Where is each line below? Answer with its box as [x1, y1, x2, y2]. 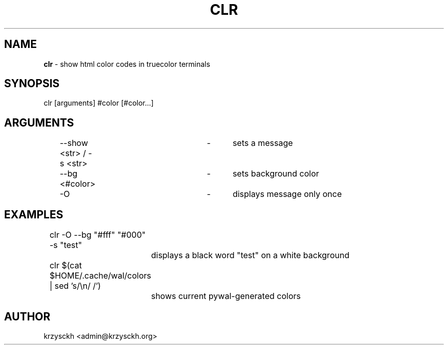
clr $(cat [49, 260, 82, 271]
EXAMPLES [4, 208, 63, 221]
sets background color [232, 168, 319, 179]
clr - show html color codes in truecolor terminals [43, 59, 210, 68]
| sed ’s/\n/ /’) [49, 281, 101, 291]
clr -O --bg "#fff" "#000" [49, 230, 146, 240]
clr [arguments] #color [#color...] [43, 98, 154, 108]
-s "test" [49, 240, 82, 251]
